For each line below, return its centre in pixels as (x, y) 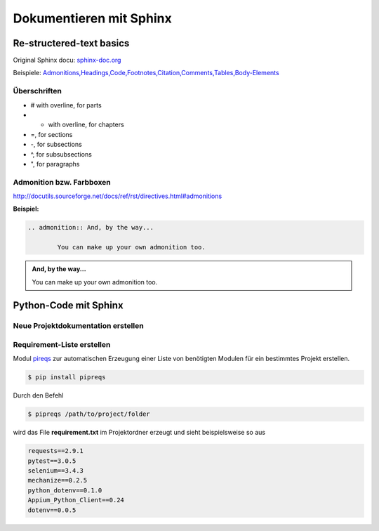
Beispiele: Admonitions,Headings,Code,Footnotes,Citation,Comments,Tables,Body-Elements (146, 73)
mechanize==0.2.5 (58, 480)
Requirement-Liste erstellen (62, 344)
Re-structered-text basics (71, 43)
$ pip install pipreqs (67, 377)
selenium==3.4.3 (56, 471)
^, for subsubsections (61, 154)
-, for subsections (56, 145)
